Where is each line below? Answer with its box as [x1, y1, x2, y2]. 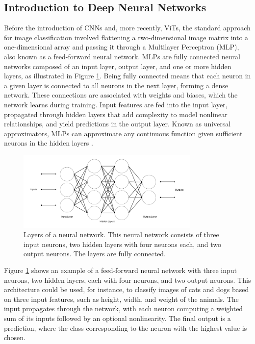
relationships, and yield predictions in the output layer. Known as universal [4, 119, 231, 129]
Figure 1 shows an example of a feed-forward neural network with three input [4, 265, 237, 275]
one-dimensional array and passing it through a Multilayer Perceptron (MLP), [4, 42, 239, 52]
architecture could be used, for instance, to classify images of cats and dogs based [4, 284, 249, 295]
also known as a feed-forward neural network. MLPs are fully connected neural [4, 51, 240, 61]
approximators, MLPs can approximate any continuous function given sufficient [4, 128, 243, 138]
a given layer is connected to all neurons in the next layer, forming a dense [4, 80, 228, 90]
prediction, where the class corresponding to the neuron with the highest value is [4, 322, 247, 333]
